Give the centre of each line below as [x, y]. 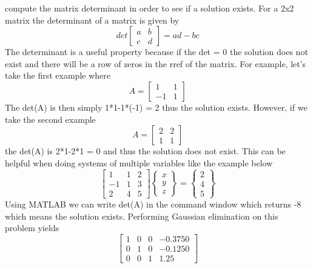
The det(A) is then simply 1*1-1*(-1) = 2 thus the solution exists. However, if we [156, 107]
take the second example [50, 119]
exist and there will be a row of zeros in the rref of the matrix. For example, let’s [156, 63]
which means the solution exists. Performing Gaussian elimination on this [142, 216]
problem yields [32, 228]
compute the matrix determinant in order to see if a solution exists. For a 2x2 [150, 8]
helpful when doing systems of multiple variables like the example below [139, 162]
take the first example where [58, 75]
